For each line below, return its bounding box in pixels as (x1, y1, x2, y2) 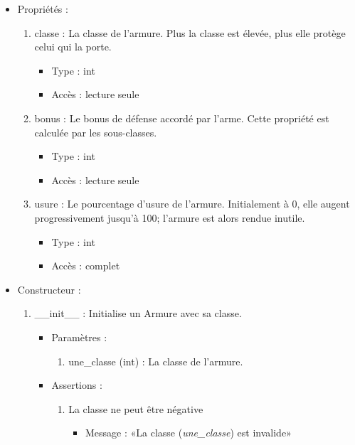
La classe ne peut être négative (68, 401, 203, 416)
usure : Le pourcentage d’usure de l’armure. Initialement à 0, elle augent (34, 196, 350, 211)
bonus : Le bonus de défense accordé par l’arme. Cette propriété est (34, 110, 329, 125)
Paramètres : (51, 329, 107, 344)
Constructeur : (17, 282, 81, 296)
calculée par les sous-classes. (34, 124, 157, 139)
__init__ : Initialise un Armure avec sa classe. (34, 306, 242, 321)
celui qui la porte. (34, 39, 112, 54)
